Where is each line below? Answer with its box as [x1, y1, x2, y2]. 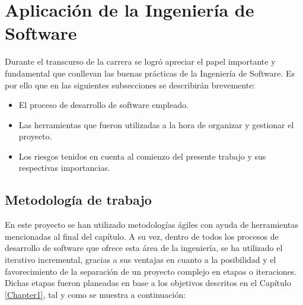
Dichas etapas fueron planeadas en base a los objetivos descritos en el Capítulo [5, 277, 291, 289]
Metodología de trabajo [5, 190, 152, 209]
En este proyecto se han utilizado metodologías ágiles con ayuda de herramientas [5, 218, 298, 231]
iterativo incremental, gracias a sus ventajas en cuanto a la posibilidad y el [5, 253, 276, 266]
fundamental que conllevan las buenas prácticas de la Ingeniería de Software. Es [5, 66, 295, 79]
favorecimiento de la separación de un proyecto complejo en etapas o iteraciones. [5, 265, 297, 277]
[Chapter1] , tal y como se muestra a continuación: [5, 288, 186, 300]
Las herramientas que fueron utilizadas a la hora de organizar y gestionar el [18, 118, 294, 131]
